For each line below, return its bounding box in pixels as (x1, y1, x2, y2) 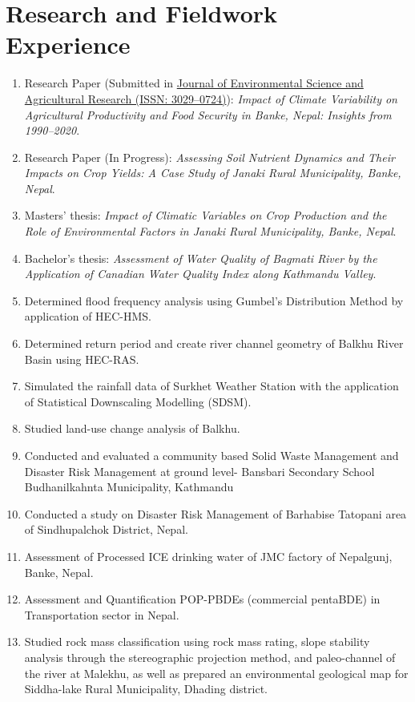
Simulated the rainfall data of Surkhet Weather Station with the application (24, 377, 399, 394)
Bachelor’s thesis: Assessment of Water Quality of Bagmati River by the (24, 249, 377, 266)
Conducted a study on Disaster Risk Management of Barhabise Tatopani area (24, 505, 407, 522)
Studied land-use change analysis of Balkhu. (24, 420, 240, 437)
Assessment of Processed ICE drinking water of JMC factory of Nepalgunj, (24, 547, 393, 564)
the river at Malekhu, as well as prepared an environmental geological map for (24, 664, 409, 681)
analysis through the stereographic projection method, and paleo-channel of (24, 648, 396, 665)
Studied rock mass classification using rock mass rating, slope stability (24, 633, 370, 650)
